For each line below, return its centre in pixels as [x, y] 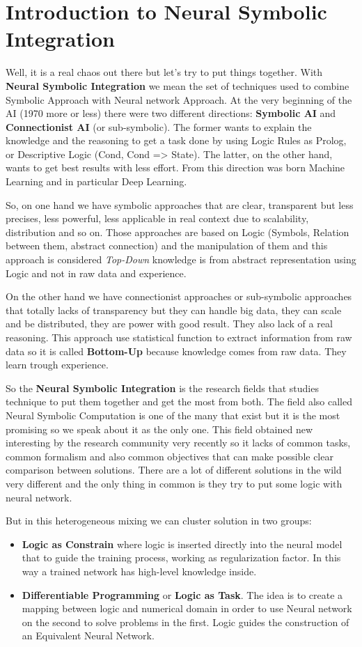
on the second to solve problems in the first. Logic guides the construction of [186, 622]
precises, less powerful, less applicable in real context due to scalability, [157, 218]
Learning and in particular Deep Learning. [96, 181]
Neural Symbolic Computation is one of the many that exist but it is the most [173, 415]
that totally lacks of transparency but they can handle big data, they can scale [174, 310]
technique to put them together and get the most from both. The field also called [179, 402]
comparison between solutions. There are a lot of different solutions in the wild [174, 470]
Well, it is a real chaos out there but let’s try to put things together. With [164, 72]
